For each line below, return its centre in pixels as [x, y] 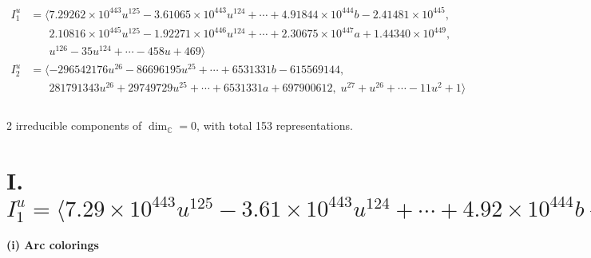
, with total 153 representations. [275, 125]
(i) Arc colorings [53, 245]
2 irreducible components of [74, 125]
